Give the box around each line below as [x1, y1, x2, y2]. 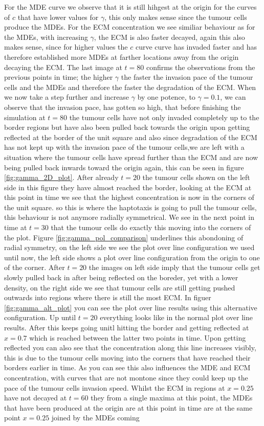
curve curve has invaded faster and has [135, 41, 257, 52]
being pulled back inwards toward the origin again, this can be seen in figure [4, 162, 244, 172]
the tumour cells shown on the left [142, 172, 250, 183]
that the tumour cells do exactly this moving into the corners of [51, 222, 251, 233]
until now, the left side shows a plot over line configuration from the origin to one [4, 252, 260, 262]
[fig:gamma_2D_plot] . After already [4, 172, 119, 183]
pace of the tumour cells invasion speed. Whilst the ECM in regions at [4, 382, 225, 393]
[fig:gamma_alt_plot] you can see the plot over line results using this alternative [4, 302, 257, 312]
